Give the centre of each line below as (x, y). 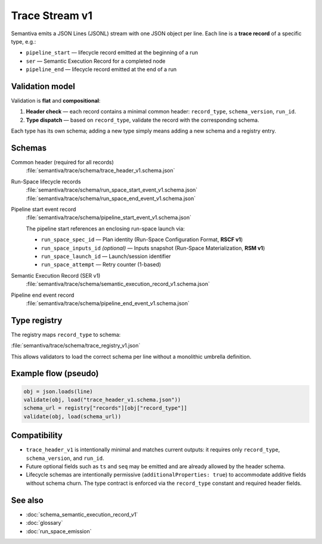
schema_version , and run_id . (65, 458)
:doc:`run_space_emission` (59, 531)
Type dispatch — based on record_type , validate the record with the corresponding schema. (143, 120)
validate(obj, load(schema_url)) (72, 416)
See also (27, 500)
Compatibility (37, 436)
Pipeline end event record (43, 295)
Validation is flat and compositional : (56, 101)
